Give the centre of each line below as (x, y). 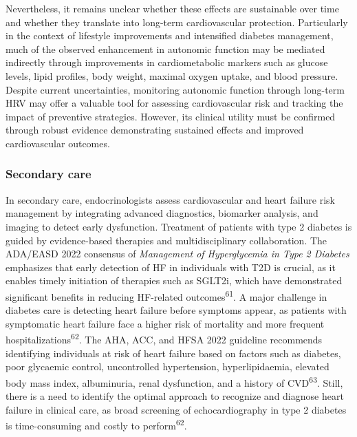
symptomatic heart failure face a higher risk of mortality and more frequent (165, 323)
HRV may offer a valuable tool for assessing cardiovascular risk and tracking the (174, 103)
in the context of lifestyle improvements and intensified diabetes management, (170, 35)
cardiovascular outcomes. (58, 143)
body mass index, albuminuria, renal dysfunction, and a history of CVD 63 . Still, (174, 381)
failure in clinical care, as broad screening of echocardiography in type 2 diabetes (176, 409)
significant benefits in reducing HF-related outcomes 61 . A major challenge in (166, 295)
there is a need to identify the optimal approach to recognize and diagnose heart (175, 396)
